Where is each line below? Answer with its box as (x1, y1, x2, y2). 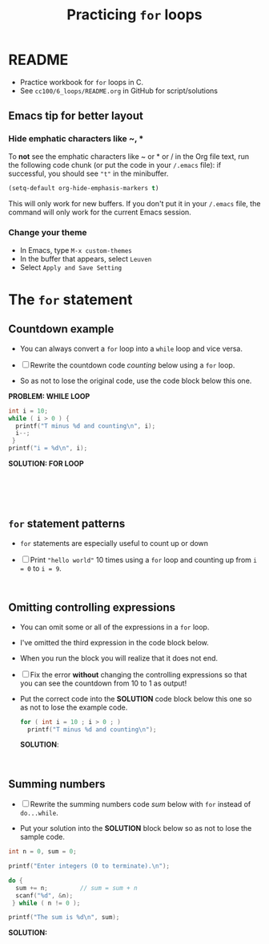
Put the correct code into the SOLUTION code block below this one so (19, 694, 252, 703)
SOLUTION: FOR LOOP (8, 459, 84, 469)
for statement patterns (8, 517, 126, 531)
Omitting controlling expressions (8, 600, 176, 615)
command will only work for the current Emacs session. (8, 207, 192, 217)
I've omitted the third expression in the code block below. (19, 637, 210, 647)
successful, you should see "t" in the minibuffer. (8, 169, 169, 178)
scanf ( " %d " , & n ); (15, 891, 74, 900)
